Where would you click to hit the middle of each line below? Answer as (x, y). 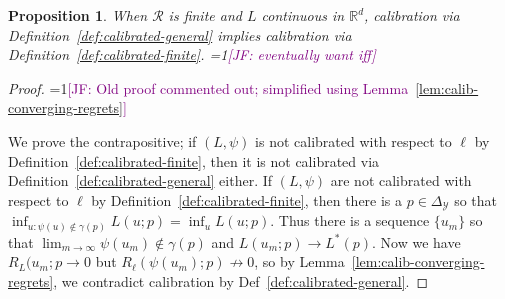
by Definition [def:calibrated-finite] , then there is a (247, 199)
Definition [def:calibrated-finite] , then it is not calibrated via (194, 160)
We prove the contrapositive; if (102, 140)
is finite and (205, 15)
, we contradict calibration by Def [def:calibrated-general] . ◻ (241, 280)
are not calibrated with (401, 180)
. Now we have (416, 241)
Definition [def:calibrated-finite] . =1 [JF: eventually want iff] (192, 54)
